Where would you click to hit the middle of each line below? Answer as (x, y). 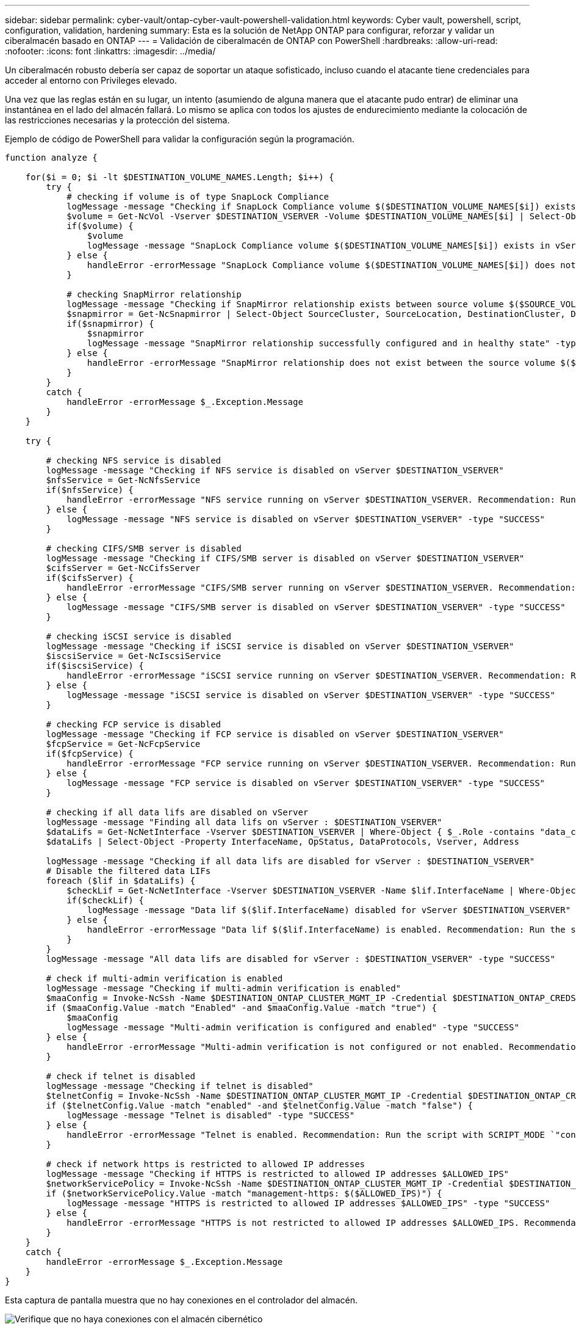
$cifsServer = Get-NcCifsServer (123, 568)
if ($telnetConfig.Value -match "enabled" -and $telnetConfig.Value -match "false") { (260, 1105)
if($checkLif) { (105, 900)
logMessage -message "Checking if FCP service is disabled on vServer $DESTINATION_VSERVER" (275, 734)
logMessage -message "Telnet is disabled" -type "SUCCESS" (211, 1115)
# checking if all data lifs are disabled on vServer (177, 812)
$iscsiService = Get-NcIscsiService (134, 656)
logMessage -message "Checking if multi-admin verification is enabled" (224, 988)
